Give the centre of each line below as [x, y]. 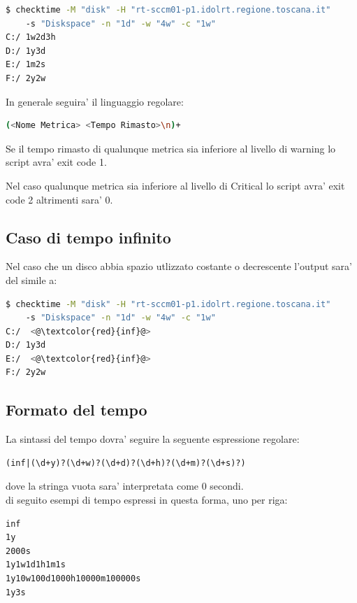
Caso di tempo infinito [88, 237]
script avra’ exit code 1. [56, 162]
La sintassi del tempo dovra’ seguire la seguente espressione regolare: [153, 439]
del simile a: [31, 279]
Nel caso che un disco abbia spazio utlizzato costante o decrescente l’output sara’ [179, 266]
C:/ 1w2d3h [31, 37]
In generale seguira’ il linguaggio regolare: [95, 101]
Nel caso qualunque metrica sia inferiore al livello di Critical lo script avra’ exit [175, 185]
